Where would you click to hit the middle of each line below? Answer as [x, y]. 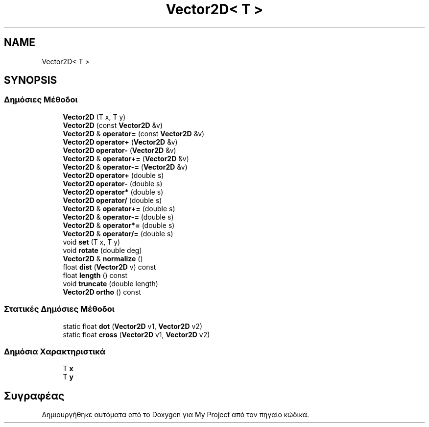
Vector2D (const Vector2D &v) [113, 125]
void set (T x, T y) [92, 242]
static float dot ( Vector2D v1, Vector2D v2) [132, 326]
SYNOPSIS [31, 80]
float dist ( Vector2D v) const [109, 267]
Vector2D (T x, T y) [94, 117]
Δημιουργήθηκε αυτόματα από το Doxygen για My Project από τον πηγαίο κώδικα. [176, 415]
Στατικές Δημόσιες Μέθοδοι [59, 309]
